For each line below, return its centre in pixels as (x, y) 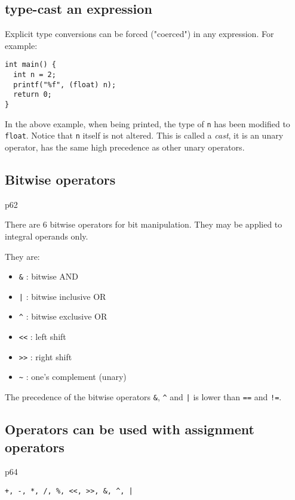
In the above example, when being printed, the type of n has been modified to (147, 123)
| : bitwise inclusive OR (62, 296)
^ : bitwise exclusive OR (63, 316)
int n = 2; (35, 75)
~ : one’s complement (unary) (73, 377)
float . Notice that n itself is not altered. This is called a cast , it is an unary (144, 135)
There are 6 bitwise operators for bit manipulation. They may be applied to (144, 224)
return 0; (33, 95)
